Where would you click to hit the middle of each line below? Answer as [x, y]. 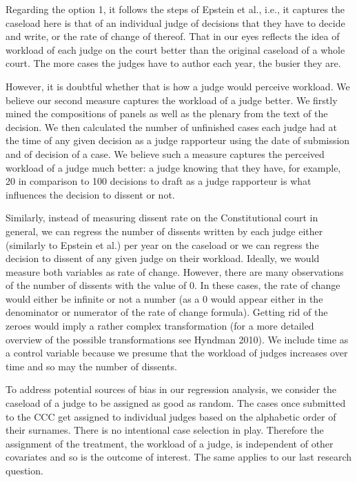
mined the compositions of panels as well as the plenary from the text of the [167, 113]
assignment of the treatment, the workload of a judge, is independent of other [170, 443]
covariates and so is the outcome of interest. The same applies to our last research [178, 457]
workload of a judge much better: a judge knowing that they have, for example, [173, 167]
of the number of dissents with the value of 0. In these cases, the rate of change [173, 285]
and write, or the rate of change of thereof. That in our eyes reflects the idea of [173, 36]
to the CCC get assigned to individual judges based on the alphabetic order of [171, 416]
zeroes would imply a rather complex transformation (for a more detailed [160, 326]
